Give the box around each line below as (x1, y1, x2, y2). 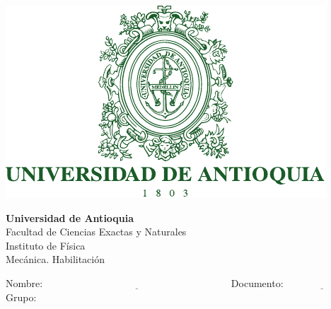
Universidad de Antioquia (6, 210, 134, 225)
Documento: (231, 275, 284, 290)
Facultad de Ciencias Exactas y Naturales (6, 224, 187, 239)
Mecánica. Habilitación (6, 252, 105, 267)
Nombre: (6, 275, 43, 290)
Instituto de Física (6, 238, 86, 252)
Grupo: (6, 289, 37, 304)
